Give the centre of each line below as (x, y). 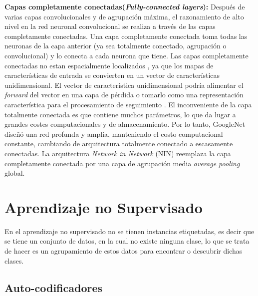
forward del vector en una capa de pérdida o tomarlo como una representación (124, 95)
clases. (14, 260)
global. (15, 173)
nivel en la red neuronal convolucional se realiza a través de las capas (110, 26)
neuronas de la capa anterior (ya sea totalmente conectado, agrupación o (116, 46)
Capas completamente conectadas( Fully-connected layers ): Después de (125, 6)
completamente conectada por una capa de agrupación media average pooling (122, 163)
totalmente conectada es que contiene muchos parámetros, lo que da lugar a (120, 114)
